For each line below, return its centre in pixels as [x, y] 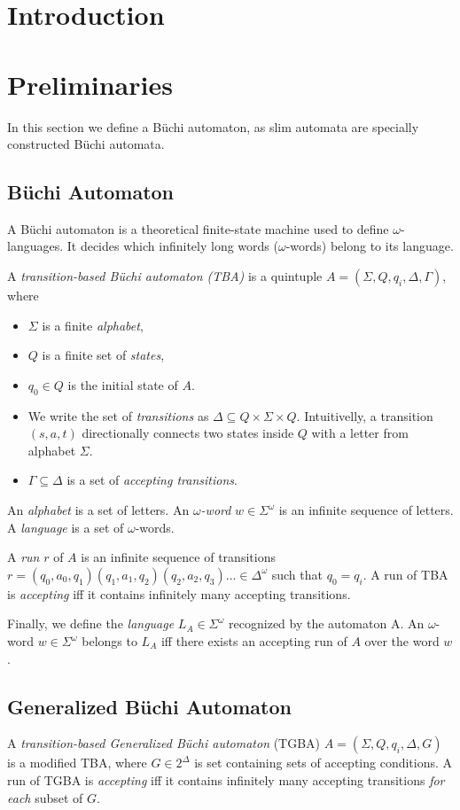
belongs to [109, 641]
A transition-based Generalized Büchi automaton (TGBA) [164, 743]
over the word [402, 641]
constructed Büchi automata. [86, 144]
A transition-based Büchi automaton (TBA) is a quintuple [165, 276]
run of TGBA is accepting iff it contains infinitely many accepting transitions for [226, 779]
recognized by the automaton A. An [327, 623]
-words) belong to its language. [370, 246]
